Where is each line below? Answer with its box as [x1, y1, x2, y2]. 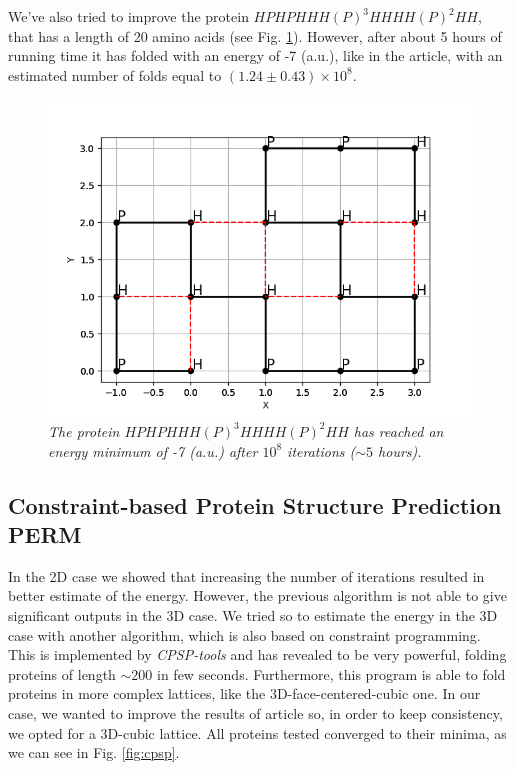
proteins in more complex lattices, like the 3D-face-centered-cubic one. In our [8, 683, 481, 704]
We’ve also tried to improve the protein [8, 6, 249, 26]
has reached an [353, 420, 444, 441]
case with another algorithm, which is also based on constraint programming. [8, 624, 481, 645]
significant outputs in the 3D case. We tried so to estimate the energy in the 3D [8, 604, 498, 625]
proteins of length [8, 663, 116, 684]
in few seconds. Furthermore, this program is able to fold [157, 663, 506, 684]
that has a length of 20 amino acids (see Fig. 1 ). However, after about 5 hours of [8, 25, 502, 46]
